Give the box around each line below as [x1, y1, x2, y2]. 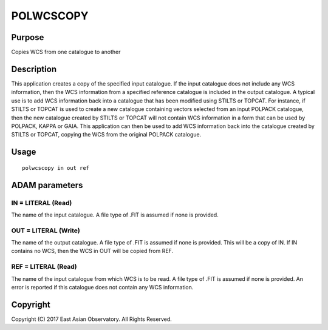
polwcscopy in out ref [22, 164, 90, 171]
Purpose [11, 32, 44, 42]
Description [11, 64, 57, 74]
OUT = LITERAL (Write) [11, 226, 80, 235]
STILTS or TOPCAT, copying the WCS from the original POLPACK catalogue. [11, 131, 202, 138]
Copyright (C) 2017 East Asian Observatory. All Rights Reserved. [11, 315, 173, 323]
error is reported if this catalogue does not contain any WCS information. [11, 283, 194, 291]
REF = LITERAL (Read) [11, 263, 77, 271]
